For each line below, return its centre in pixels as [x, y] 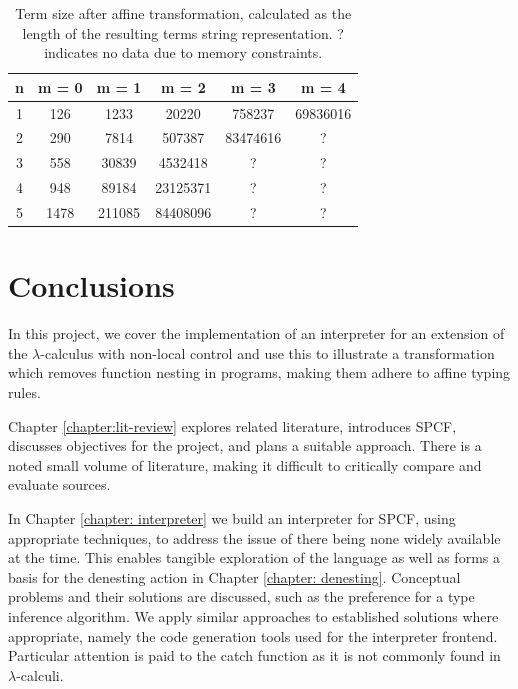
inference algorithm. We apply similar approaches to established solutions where [253, 615]
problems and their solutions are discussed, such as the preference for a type [241, 596]
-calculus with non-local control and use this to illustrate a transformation [267, 352]
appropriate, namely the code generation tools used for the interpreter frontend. [253, 635]
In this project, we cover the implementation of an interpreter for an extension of [256, 333]
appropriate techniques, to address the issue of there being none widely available [254, 537]
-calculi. [40, 674]
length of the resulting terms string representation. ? [183, 32]
